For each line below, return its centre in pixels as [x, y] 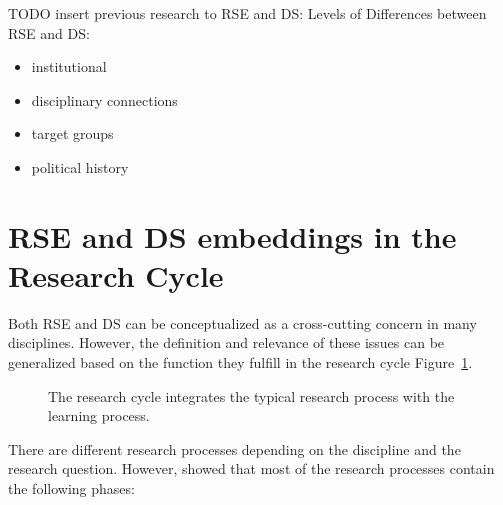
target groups [72, 133]
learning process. [99, 415]
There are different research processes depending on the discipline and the [234, 448]
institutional [69, 66]
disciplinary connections [104, 99]
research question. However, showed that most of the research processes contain [251, 468]
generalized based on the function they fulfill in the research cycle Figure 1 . [240, 362]
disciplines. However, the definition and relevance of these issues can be [226, 342]
